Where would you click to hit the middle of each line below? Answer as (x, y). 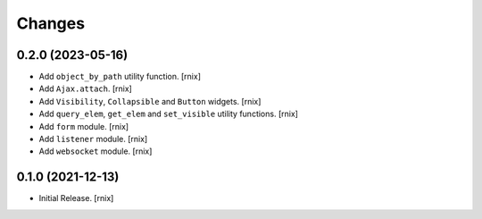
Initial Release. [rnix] (76, 198)
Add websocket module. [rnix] (96, 151)
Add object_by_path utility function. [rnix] (120, 77)
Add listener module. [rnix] (93, 139)
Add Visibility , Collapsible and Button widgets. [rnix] (150, 101)
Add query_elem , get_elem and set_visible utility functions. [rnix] (169, 114)
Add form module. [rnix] (84, 126)
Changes (50, 23)
